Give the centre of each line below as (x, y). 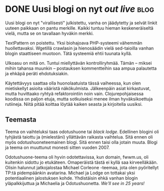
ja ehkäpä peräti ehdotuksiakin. (37, 73)
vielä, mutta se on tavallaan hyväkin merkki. (49, 33)
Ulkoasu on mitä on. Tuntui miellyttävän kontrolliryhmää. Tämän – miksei (79, 63)
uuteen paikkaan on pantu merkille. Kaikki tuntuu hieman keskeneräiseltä (79, 28)
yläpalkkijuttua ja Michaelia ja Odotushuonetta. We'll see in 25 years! (75, 183)
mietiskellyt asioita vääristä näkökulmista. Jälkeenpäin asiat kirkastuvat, (78, 88)
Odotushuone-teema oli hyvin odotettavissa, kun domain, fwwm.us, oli (77, 157)
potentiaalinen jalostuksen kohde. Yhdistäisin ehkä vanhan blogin (72, 178)
